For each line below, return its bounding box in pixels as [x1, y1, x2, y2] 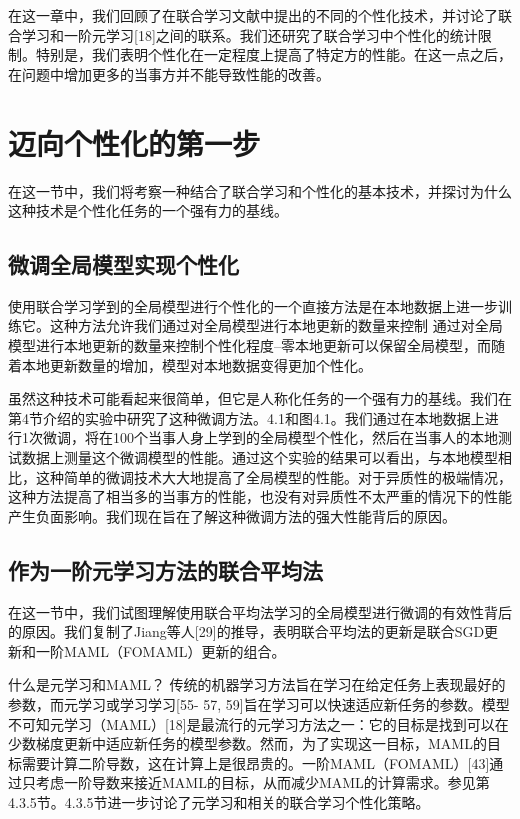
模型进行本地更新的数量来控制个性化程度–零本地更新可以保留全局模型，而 [8, 335, 491, 356]
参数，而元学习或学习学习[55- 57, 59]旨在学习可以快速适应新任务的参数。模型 [8, 694, 510, 714]
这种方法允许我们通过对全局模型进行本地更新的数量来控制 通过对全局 [49, 315, 503, 336]
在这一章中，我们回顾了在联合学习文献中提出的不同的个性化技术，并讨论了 [8, 5, 498, 25]
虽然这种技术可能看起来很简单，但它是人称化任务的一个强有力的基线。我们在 [8, 388, 512, 409]
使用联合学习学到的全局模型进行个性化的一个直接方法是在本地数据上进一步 [8, 295, 498, 316]
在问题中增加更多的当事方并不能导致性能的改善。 [8, 63, 330, 84]
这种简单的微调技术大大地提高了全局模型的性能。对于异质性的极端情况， [35, 466, 512, 487]
